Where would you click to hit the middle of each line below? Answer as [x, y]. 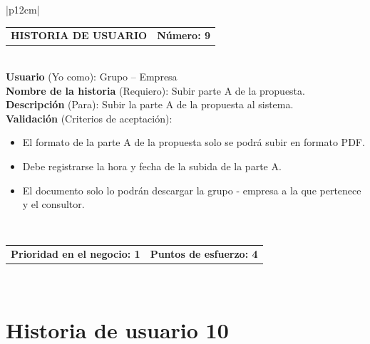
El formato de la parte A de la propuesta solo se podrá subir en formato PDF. [194, 142]
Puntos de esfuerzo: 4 [204, 254]
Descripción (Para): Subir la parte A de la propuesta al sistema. [150, 104]
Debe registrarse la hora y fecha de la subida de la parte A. [152, 166]
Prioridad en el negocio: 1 [76, 254]
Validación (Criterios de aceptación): [89, 118]
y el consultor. [53, 204]
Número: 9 [184, 35]
